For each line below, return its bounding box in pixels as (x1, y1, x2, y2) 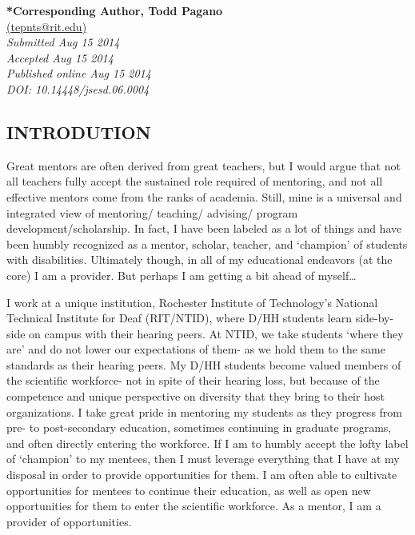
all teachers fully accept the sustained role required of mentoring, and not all (6, 173, 383, 190)
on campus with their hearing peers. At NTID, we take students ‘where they (29, 325, 404, 341)
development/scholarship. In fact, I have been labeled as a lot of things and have (6, 220, 402, 237)
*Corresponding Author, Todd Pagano (6, 2, 223, 18)
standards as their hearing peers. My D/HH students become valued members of (6, 356, 401, 373)
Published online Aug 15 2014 (6, 65, 151, 82)
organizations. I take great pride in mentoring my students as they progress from (6, 403, 402, 420)
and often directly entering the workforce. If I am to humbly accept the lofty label (6, 434, 409, 451)
